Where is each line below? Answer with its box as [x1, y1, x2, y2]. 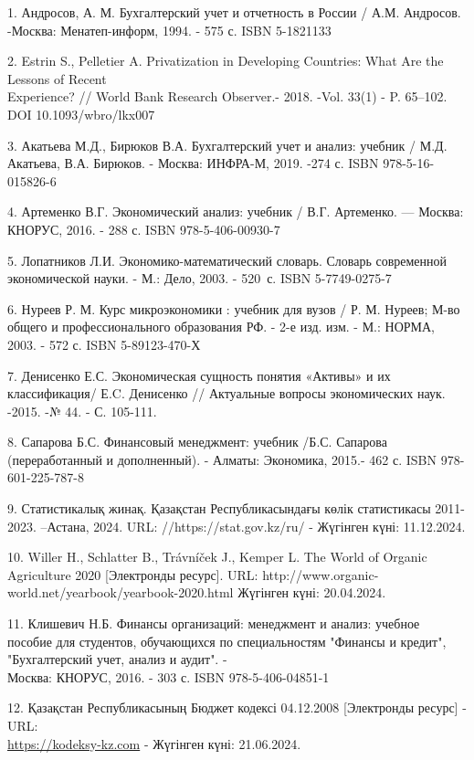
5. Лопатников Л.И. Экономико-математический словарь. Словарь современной [7, 250, 448, 269]
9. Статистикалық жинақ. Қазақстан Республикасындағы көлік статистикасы [7, 499, 431, 518]
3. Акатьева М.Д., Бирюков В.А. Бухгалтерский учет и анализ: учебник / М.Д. [7, 135, 448, 154]
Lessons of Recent [7, 69, 107, 88]
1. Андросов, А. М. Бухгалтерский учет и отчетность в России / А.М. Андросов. [7, 3, 461, 21]
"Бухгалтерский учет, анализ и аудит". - [7, 649, 227, 669]
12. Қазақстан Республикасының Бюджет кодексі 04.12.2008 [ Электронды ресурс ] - [7, 698, 467, 717]
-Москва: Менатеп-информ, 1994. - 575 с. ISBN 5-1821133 [7, 20, 332, 39]
